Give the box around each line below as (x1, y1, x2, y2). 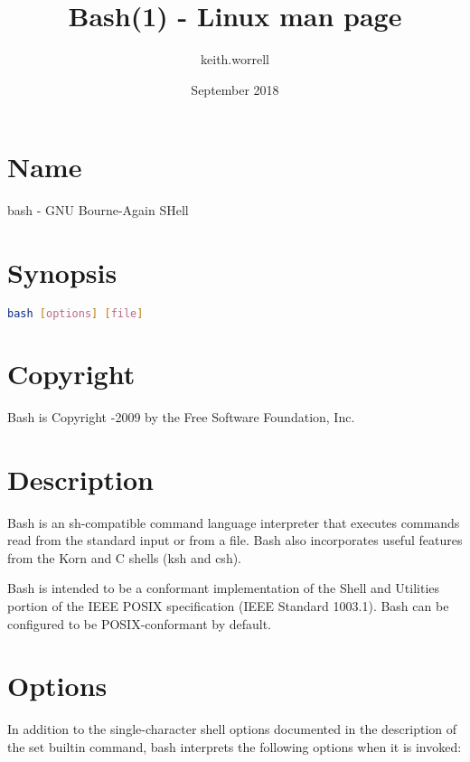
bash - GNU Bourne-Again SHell (7, 201, 189, 220)
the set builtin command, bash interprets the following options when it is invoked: (7, 737, 462, 756)
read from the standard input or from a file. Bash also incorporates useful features (7, 531, 463, 550)
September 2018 (191, 80, 279, 99)
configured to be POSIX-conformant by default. (7, 614, 271, 633)
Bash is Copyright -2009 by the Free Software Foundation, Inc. (7, 407, 355, 426)
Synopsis (7, 254, 117, 291)
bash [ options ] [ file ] (7, 306, 144, 320)
